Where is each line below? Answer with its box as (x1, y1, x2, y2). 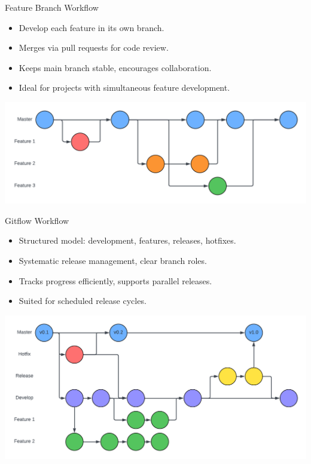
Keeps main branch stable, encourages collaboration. (19, 61, 212, 73)
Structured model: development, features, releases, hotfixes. (19, 234, 236, 247)
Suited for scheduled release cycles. (19, 294, 147, 307)
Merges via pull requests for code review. (19, 41, 169, 54)
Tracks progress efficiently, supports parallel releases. (19, 274, 212, 287)
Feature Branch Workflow (5, 1, 99, 13)
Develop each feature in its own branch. (19, 21, 164, 33)
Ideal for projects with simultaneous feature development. (19, 81, 230, 94)
